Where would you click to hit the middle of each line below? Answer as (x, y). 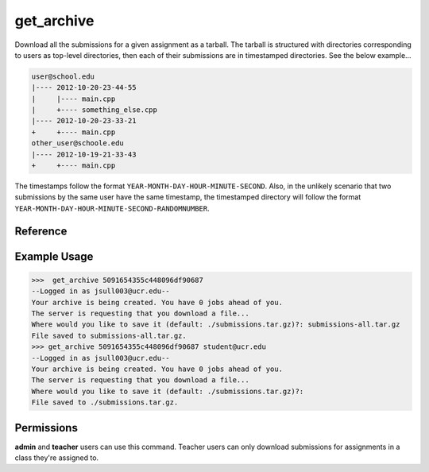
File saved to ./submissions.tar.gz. (105, 402)
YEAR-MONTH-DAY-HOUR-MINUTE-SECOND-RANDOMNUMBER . (112, 208)
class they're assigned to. (57, 458)
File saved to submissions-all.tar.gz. (109, 335)
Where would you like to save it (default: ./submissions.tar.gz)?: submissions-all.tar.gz (216, 325)
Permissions (46, 428)
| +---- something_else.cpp (95, 110)
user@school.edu (63, 76)
